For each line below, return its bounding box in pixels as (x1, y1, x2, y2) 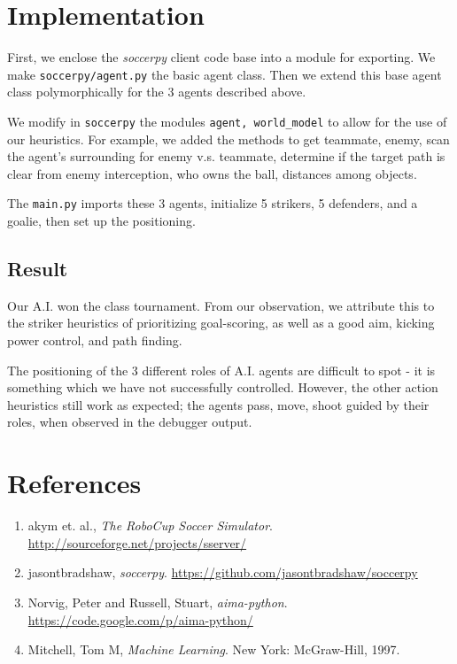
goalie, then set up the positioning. (7, 212, 196, 230)
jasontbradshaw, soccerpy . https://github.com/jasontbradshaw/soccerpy (27, 563, 418, 582)
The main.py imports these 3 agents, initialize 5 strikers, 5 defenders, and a (7, 194, 418, 212)
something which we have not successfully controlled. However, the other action (7, 378, 438, 397)
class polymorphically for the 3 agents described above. (7, 82, 306, 101)
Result (7, 255, 68, 282)
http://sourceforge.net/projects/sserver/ (27, 533, 247, 552)
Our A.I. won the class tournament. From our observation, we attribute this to (7, 296, 435, 314)
